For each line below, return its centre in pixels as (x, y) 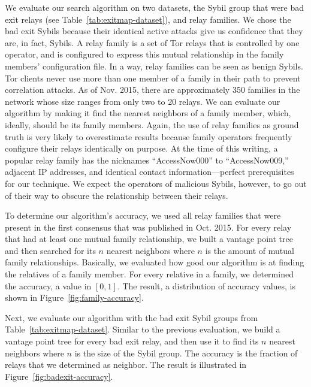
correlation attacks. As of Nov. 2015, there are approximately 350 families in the (153, 90)
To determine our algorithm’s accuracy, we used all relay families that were (143, 215)
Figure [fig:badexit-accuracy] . (59, 376)
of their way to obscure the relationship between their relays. (117, 195)
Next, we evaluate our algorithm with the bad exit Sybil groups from (132, 317)
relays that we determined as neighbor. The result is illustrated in (126, 365)
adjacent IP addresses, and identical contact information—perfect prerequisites (150, 172)
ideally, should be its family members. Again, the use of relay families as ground (152, 124)
